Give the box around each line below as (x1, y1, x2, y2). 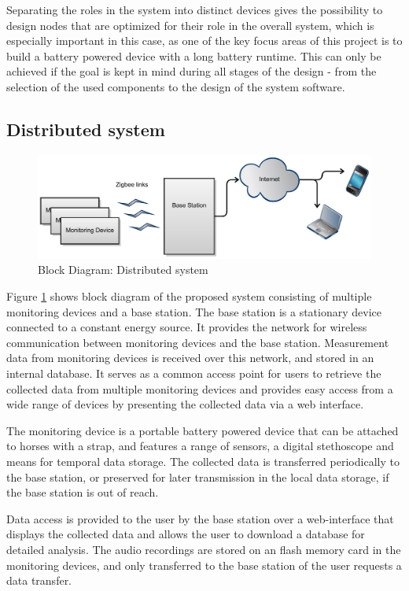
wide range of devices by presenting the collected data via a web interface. (6, 396, 364, 412)
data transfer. (6, 572, 72, 589)
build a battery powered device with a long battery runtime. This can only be (6, 47, 381, 64)
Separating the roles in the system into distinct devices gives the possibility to (6, 2, 383, 17)
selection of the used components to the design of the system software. (6, 78, 345, 94)
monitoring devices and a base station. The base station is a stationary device (6, 303, 381, 320)
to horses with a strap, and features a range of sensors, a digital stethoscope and (6, 438, 394, 454)
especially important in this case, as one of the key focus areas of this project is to (6, 32, 403, 49)
